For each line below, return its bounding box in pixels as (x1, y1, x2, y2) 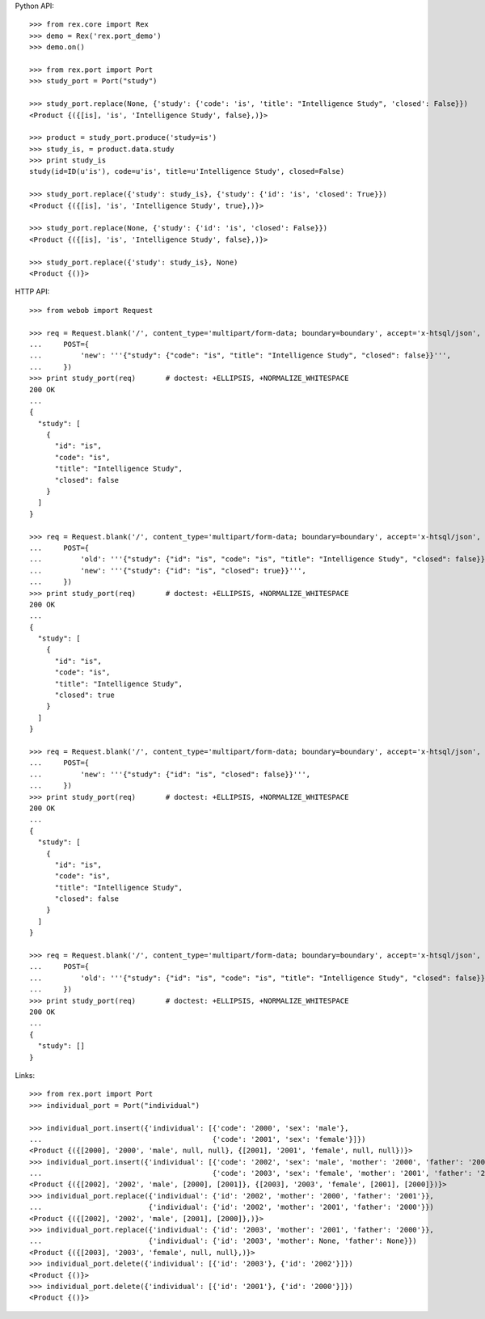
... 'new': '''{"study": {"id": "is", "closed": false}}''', (29, 769, 311, 779)
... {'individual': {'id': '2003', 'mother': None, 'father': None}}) (29, 1237, 418, 1245)
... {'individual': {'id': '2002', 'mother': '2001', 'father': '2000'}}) (29, 1203, 434, 1212)
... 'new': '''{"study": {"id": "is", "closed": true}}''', (29, 566, 306, 575)
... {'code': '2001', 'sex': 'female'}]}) (29, 1135, 366, 1144)
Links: (15, 1070, 36, 1080)
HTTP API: (15, 287, 50, 297)
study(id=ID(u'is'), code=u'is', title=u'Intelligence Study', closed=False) (29, 167, 345, 176)
